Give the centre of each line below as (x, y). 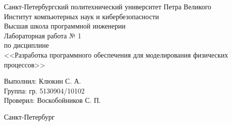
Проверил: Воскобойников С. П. (52, 100)
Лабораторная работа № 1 (43, 35)
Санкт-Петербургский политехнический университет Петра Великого (108, 6)
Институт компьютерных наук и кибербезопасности (82, 16)
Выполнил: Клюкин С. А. (43, 81)
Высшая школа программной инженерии (65, 26)
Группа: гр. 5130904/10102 (45, 90)
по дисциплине (26, 45)
